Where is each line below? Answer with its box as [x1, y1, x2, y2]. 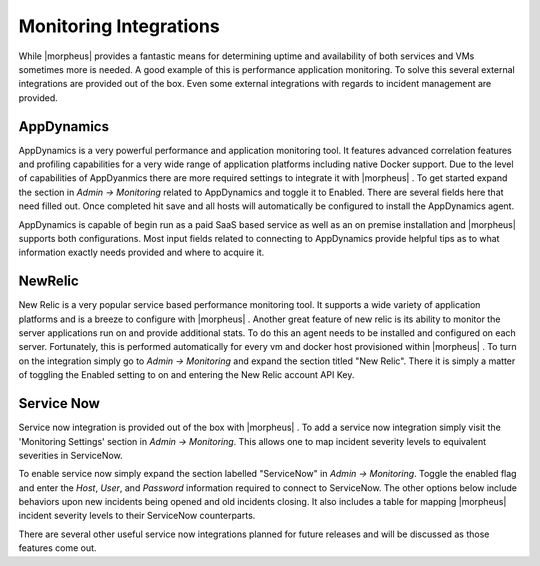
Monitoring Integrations [18, 15, 220, 37]
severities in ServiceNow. [18, 449, 124, 461]
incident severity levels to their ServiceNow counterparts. [18, 510, 256, 522]
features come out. [18, 542, 97, 554]
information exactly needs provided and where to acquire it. [18, 246, 265, 259]
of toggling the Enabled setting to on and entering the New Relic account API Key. [18, 369, 355, 381]
